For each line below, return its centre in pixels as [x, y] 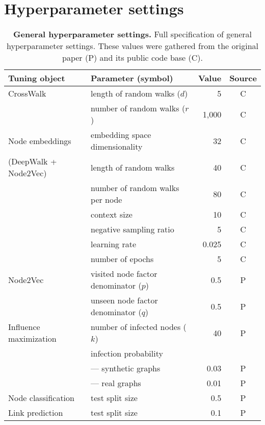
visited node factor [124, 274]
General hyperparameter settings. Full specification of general [132, 34]
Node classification [41, 398]
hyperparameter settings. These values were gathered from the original [132, 46]
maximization [32, 339]
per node [107, 200]
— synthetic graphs [126, 368]
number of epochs [122, 259]
